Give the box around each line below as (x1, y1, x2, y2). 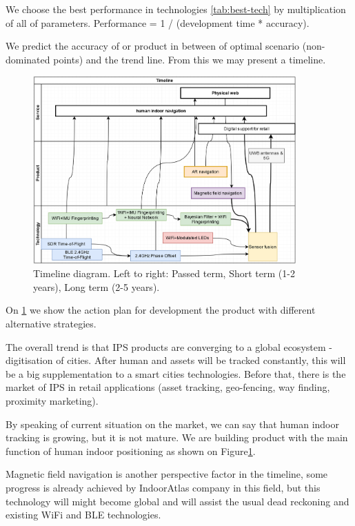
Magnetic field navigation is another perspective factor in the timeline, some (6, 467, 328, 481)
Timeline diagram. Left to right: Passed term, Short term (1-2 (33, 266, 295, 281)
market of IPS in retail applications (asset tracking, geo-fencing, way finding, (6, 380, 330, 394)
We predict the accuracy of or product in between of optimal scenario (6, 39, 300, 53)
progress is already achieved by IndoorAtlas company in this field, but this (6, 480, 321, 494)
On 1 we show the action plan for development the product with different (6, 303, 316, 317)
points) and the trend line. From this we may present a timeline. (53, 52, 326, 66)
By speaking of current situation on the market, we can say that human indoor (6, 416, 339, 431)
